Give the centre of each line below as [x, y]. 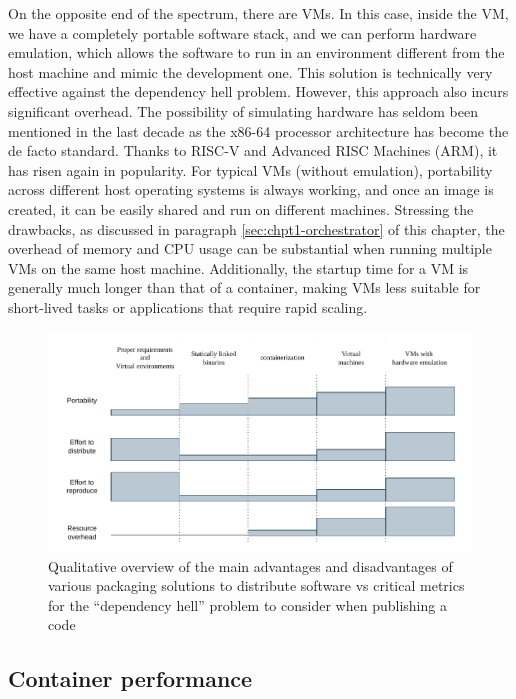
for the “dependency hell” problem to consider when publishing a [247, 604]
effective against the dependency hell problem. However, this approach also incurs [258, 91]
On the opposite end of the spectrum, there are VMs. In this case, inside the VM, [258, 13]
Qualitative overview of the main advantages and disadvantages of [250, 565]
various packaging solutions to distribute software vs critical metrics [256, 585]
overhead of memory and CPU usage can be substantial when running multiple [250, 248]
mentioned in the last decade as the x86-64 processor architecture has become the [258, 130]
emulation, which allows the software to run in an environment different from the [256, 52]
